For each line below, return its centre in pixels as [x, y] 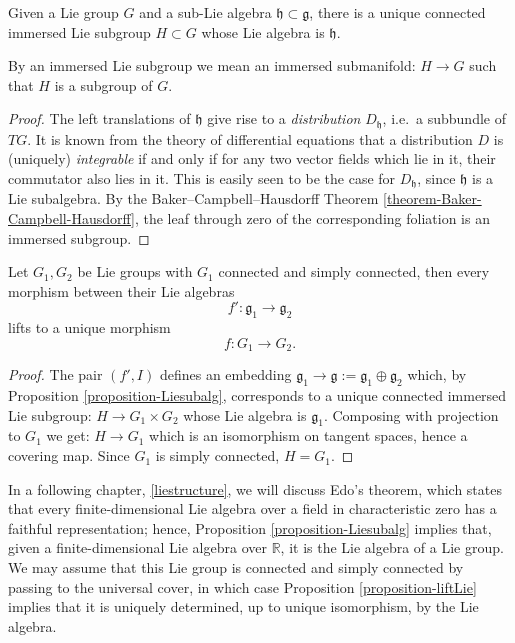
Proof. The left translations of [99, 118]
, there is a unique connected [397, 12]
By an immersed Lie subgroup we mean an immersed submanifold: [212, 65]
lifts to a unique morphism [89, 327]
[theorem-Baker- [432, 198]
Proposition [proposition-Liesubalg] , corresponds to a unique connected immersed [257, 395]
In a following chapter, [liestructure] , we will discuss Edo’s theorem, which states [255, 488]
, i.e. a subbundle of [444, 118]
